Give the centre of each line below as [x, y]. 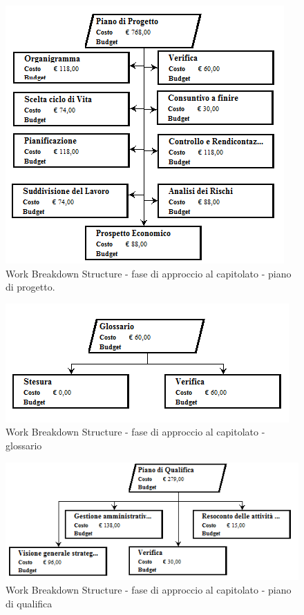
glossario [24, 445]
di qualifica [29, 603]
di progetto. [30, 287]
